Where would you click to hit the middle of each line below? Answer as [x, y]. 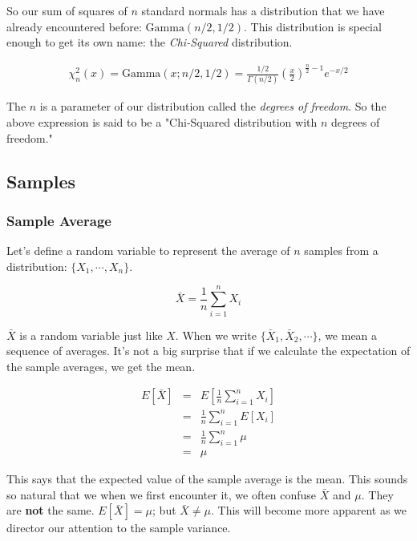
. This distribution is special [313, 26]
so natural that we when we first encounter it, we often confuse [162, 494]
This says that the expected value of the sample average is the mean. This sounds [207, 479]
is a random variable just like [91, 335]
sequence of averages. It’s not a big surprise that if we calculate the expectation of [208, 351]
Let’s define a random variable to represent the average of [148, 250]
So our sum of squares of [67, 10]
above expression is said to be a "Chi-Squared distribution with [162, 122]
